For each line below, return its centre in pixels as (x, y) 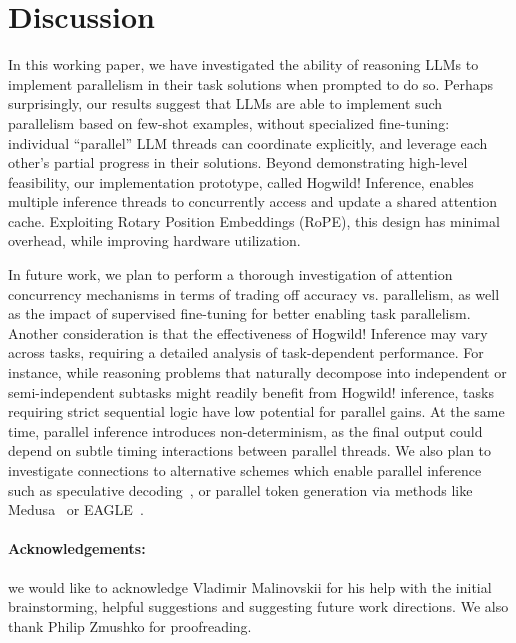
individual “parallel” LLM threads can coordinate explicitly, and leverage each (248, 142)
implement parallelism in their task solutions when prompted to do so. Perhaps (250, 83)
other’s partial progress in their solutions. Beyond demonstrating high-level (238, 162)
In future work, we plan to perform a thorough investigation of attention (230, 274)
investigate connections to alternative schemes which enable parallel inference (245, 470)
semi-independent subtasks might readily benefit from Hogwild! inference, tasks (251, 391)
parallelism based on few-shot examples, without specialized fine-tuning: (229, 122)
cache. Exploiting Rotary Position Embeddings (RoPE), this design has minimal (254, 220)
